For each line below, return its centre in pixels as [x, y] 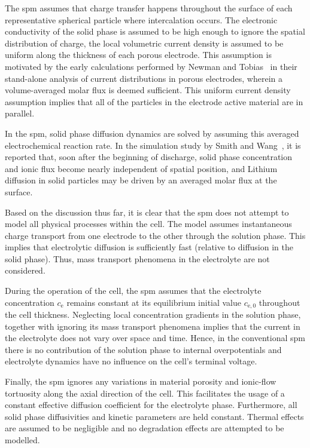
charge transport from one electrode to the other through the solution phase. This [155, 235]
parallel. [20, 113]
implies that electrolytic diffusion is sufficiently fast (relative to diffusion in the [149, 247]
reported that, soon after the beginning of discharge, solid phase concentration [149, 157]
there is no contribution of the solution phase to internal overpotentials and [143, 349]
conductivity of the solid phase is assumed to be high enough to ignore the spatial [155, 31]
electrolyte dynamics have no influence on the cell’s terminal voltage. [131, 361]
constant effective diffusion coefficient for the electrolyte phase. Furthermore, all [151, 405]
